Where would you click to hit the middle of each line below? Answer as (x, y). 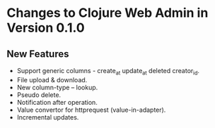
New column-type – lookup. (57, 87)
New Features (38, 54)
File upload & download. (52, 79)
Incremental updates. (48, 117)
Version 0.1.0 (46, 28)
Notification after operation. (57, 102)
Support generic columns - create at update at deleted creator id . (108, 72)
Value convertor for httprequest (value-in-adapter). (91, 110)
